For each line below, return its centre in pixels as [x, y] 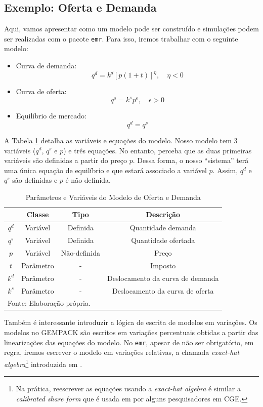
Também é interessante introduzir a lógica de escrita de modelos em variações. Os [131, 322]
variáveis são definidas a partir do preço [66, 160]
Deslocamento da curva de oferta [163, 290]
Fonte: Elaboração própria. [49, 303]
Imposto [163, 265]
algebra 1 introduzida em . [43, 363]
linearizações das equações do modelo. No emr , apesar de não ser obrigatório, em [129, 342]
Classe [38, 214]
